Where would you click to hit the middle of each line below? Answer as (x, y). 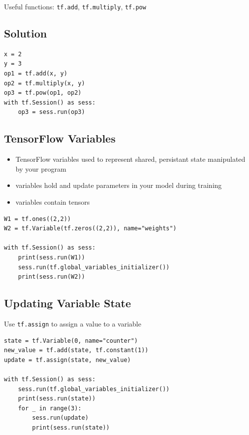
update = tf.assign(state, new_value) (67, 360)
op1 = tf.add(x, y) (36, 74)
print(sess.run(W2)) (51, 277)
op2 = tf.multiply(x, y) (45, 83)
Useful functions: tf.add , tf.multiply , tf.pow (75, 6)
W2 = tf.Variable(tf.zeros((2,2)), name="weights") (90, 229)
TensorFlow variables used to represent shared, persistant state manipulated (130, 159)
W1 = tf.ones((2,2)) (38, 219)
